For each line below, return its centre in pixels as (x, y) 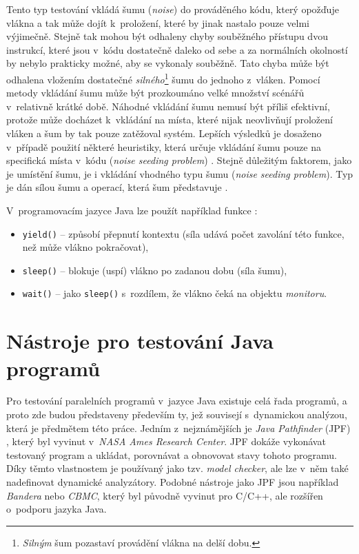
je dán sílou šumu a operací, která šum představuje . (117, 187)
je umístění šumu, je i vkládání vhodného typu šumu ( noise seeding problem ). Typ (180, 173)
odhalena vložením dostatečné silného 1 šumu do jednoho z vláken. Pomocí (163, 78)
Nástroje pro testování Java (140, 341)
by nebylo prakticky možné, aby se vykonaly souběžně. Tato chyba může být (168, 63)
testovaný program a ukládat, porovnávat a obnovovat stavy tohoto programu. (172, 454)
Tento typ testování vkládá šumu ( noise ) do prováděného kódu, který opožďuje (173, 9)
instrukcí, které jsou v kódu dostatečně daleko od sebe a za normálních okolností (177, 49)
